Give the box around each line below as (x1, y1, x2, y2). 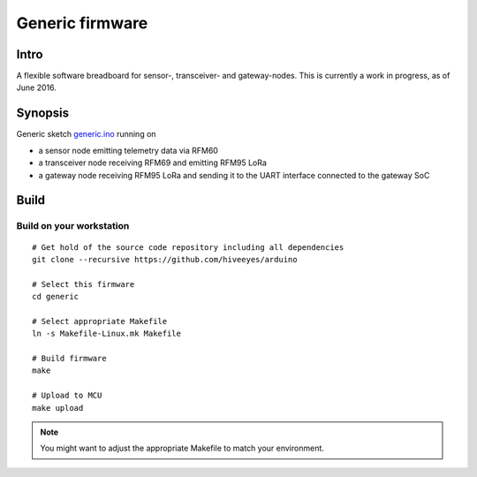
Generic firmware (16, 13, 148, 33)
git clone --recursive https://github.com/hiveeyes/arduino (32, 254, 298, 264)
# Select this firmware (32, 279, 135, 289)
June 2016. (16, 82, 57, 93)
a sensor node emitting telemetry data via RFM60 (38, 145, 218, 155)
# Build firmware (32, 353, 107, 364)
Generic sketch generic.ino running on (16, 129, 156, 140)
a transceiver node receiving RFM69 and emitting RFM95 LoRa (38, 157, 267, 168)
